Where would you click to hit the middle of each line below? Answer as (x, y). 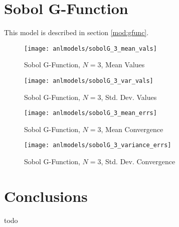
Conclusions (46, 196)
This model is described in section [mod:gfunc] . (76, 32)
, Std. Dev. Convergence (138, 161)
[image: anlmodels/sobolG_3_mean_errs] (91, 113)
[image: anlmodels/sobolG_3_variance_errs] (98, 145)
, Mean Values (123, 65)
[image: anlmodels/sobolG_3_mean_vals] (91, 48)
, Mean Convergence (132, 129)
